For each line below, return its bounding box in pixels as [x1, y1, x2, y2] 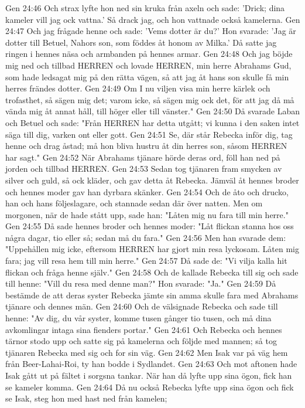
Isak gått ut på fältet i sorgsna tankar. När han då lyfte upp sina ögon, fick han [5, 369, 292, 381]
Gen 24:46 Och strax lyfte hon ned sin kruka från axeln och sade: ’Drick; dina [5, 2, 285, 13]
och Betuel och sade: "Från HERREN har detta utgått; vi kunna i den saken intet [5, 116, 300, 128]
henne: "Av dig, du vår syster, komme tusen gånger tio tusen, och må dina [5, 312, 272, 324]
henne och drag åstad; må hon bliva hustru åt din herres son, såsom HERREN [5, 140, 287, 152]
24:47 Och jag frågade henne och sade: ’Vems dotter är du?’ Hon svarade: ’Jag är [5, 25, 296, 37]
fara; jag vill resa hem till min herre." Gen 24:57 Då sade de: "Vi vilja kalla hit [5, 254, 287, 267]
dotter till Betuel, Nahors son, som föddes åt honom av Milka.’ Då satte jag [5, 36, 277, 48]
